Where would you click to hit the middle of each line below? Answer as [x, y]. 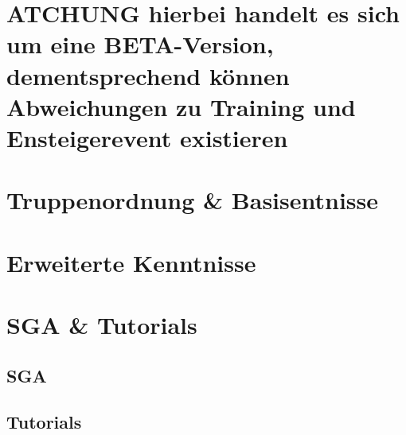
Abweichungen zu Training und [181, 106]
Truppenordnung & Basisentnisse [193, 200]
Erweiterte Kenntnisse [131, 262]
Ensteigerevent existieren [147, 137]
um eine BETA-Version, [140, 44]
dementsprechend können [148, 75]
